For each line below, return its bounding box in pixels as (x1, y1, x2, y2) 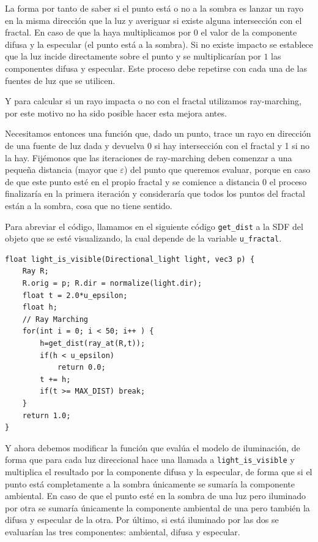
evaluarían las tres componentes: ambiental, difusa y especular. (5, 525, 240, 538)
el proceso (269, 175, 307, 188)
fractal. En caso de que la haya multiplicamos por (5, 26, 191, 39)
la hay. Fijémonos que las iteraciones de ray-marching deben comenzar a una (5, 151, 292, 164)
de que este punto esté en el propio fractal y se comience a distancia (5, 175, 260, 188)
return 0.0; (57, 363, 106, 372)
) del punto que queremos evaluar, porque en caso (124, 163, 311, 176)
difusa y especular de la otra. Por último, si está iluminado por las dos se (5, 513, 279, 526)
